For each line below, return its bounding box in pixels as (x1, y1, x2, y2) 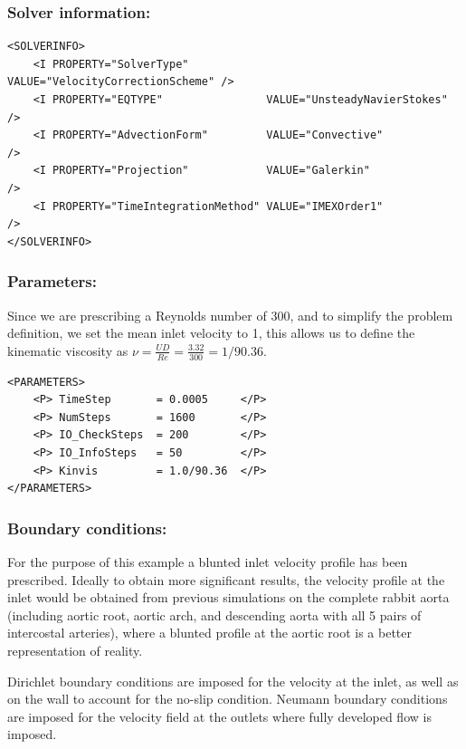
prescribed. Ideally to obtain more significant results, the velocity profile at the (7, 570, 445, 589)
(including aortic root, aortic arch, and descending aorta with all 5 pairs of (7, 605, 422, 624)
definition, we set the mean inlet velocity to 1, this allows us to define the (7, 323, 415, 342)
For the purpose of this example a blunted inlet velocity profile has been (7, 552, 408, 571)
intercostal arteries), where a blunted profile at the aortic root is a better (7, 623, 412, 642)
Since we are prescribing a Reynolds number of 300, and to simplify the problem (7, 305, 453, 324)
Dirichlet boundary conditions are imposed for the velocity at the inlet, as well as (7, 671, 459, 690)
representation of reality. (7, 640, 143, 659)
